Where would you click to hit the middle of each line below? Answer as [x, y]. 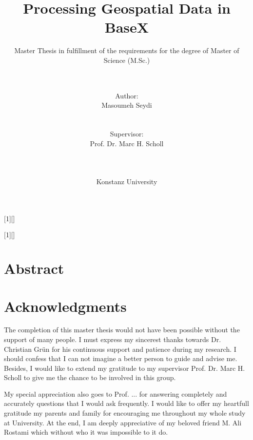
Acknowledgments [65, 306]
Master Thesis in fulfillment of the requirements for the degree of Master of [127, 50]
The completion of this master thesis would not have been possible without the [122, 330]
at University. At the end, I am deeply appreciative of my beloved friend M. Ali [123, 422]
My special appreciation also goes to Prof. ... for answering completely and [116, 393]
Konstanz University [127, 182]
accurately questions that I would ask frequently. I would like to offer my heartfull [126, 403]
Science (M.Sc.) [127, 60]
